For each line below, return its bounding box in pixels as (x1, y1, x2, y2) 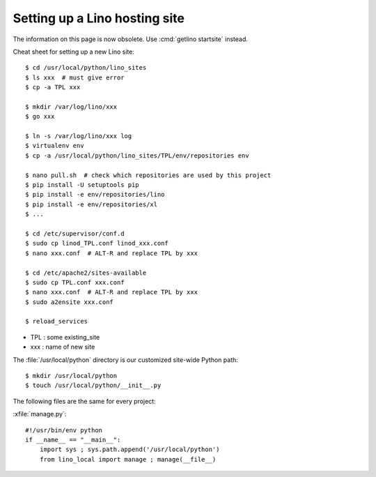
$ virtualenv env (25, 142, 84, 150)
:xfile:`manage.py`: (13, 410, 67, 418)
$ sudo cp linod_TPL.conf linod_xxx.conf (25, 239, 169, 248)
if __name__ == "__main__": (25, 436, 121, 444)
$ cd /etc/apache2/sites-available (25, 268, 147, 277)
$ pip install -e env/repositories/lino (25, 190, 165, 199)
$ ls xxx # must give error (25, 73, 125, 82)
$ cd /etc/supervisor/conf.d (25, 229, 125, 237)
